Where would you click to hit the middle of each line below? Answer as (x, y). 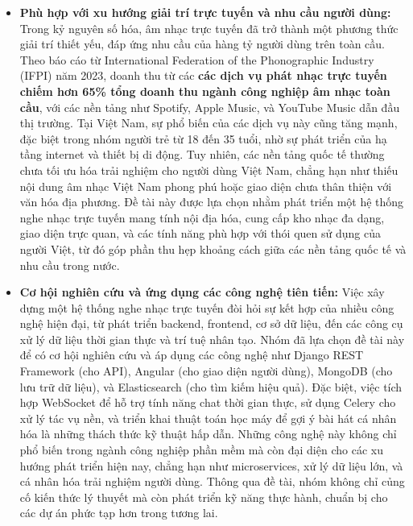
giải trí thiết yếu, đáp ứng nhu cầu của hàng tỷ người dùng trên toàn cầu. (202, 44)
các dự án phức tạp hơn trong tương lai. (119, 513)
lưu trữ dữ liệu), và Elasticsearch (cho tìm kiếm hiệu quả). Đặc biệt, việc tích (211, 386)
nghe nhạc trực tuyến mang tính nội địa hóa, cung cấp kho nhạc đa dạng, (202, 217)
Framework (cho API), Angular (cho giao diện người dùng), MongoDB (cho (206, 371)
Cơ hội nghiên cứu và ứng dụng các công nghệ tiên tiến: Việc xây (202, 292)
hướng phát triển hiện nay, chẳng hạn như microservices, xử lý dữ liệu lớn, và (211, 465)
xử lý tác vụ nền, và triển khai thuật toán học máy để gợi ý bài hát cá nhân (208, 418)
